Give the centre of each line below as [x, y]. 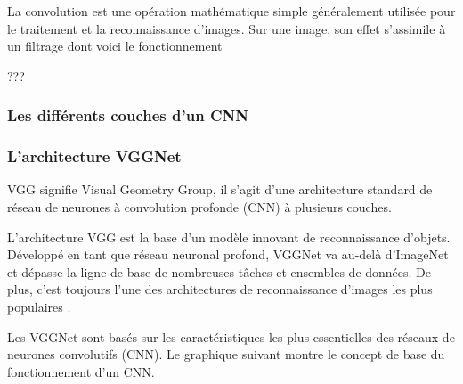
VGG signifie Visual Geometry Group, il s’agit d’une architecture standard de [220, 189]
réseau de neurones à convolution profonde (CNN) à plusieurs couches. [199, 207]
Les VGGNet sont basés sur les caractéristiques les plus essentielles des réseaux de [231, 336]
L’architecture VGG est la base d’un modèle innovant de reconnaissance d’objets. [229, 237]
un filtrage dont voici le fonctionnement [115, 46]
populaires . [39, 306]
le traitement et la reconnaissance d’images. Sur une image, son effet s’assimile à [227, 28]
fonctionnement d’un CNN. [81, 371]
